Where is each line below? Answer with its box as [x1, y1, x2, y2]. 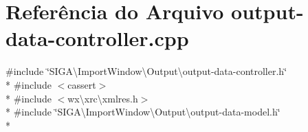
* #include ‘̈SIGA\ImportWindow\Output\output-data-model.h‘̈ [5, 104, 280, 119]
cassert [67, 77, 96, 91]
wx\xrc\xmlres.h [67, 91, 138, 105]
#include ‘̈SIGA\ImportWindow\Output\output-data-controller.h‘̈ [5, 64, 287, 78]
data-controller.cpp [5, 24, 189, 52]
